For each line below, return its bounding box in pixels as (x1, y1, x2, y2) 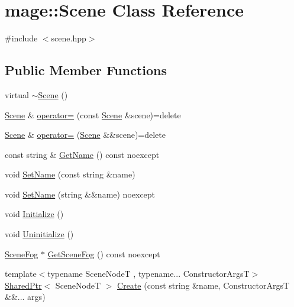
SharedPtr (5, 279, 42, 291)
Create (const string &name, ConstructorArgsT (117, 279, 290, 291)
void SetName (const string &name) (5, 168, 135, 180)
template (5, 267, 37, 280)
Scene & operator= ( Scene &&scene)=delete (5, 128, 166, 141)
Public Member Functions (5, 61, 167, 79)
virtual (5, 88, 29, 101)
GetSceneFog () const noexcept (47, 247, 160, 260)
